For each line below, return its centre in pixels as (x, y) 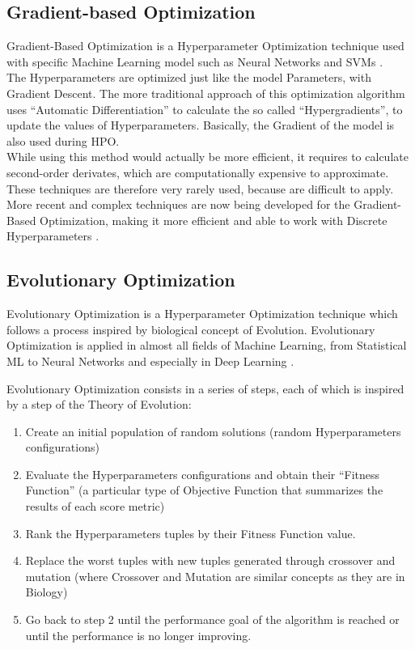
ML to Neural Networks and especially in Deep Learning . (150, 361)
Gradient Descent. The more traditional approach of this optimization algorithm (206, 93)
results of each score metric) (95, 506)
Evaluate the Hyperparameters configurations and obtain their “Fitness (203, 474)
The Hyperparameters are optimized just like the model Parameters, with (189, 77)
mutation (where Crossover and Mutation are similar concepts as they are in (215, 576)
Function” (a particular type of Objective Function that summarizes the (204, 490)
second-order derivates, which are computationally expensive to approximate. (198, 172)
